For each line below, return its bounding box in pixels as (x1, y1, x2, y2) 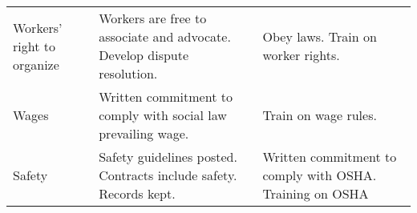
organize (13, 54, 59, 74)
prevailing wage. (99, 124, 189, 143)
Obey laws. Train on (262, 27, 377, 46)
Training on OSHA (262, 184, 369, 203)
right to (13, 36, 55, 55)
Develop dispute (99, 46, 189, 64)
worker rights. (262, 46, 340, 64)
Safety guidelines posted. (99, 147, 237, 166)
